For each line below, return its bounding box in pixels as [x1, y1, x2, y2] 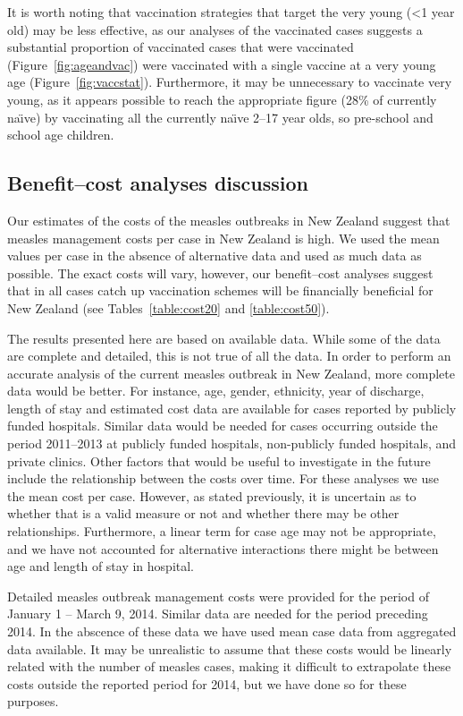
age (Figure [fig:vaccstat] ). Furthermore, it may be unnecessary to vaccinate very [7, 72, 452, 91]
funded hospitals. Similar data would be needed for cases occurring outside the [7, 416, 438, 435]
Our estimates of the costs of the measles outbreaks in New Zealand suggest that [7, 210, 450, 229]
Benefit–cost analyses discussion [7, 169, 308, 197]
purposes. [7, 692, 59, 711]
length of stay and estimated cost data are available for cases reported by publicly [7, 398, 457, 417]
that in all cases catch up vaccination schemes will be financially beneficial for [7, 281, 434, 300]
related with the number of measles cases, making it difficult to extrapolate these [7, 657, 451, 676]
